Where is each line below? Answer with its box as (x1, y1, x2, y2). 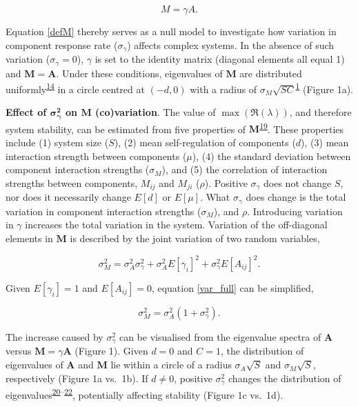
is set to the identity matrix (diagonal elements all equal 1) (95, 52, 345, 66)
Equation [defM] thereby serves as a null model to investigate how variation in (6, 24, 337, 38)
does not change (263, 175, 332, 190)
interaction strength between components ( (6, 148, 187, 163)
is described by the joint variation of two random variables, (70, 230, 320, 245)
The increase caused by (6, 330, 103, 344)
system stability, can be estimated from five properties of (6, 121, 246, 136)
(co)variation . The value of (95, 105, 216, 119)
